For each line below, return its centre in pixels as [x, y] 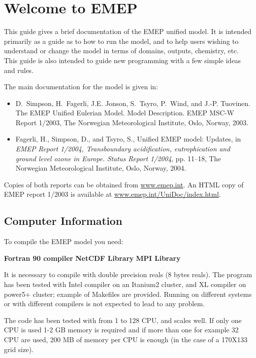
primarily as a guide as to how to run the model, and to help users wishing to [121, 41]
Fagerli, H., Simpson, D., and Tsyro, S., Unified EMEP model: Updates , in [128, 139]
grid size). [19, 349]
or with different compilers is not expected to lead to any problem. [104, 304]
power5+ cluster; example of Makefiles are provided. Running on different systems [128, 294]
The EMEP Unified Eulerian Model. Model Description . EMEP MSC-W [125, 113]
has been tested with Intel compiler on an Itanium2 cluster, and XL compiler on [125, 284]
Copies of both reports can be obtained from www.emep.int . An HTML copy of [124, 184]
